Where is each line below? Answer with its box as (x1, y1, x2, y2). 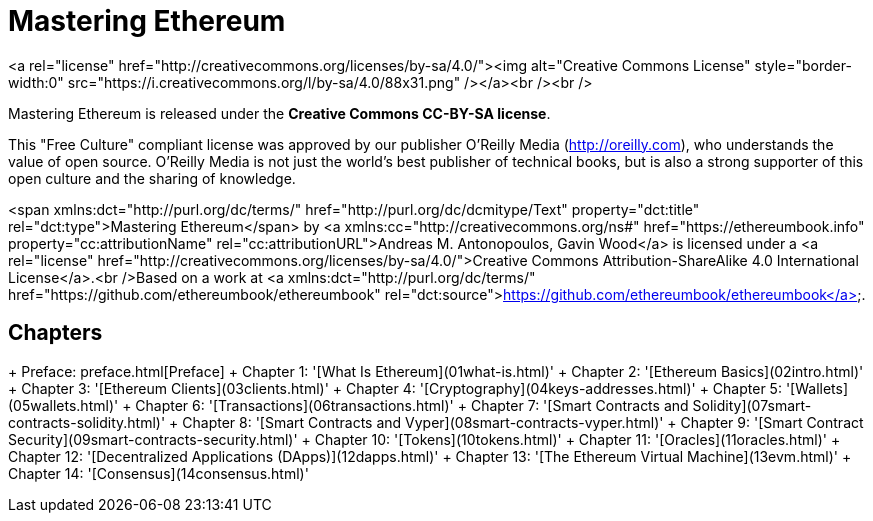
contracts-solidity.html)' (8, 413, 166, 431)
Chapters (8, 320, 103, 346)
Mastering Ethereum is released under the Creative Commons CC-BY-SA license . (8, 104, 551, 122)
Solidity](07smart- (692, 396, 812, 414)
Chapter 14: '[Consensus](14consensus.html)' (8, 464, 309, 482)
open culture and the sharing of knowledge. (8, 169, 296, 187)
